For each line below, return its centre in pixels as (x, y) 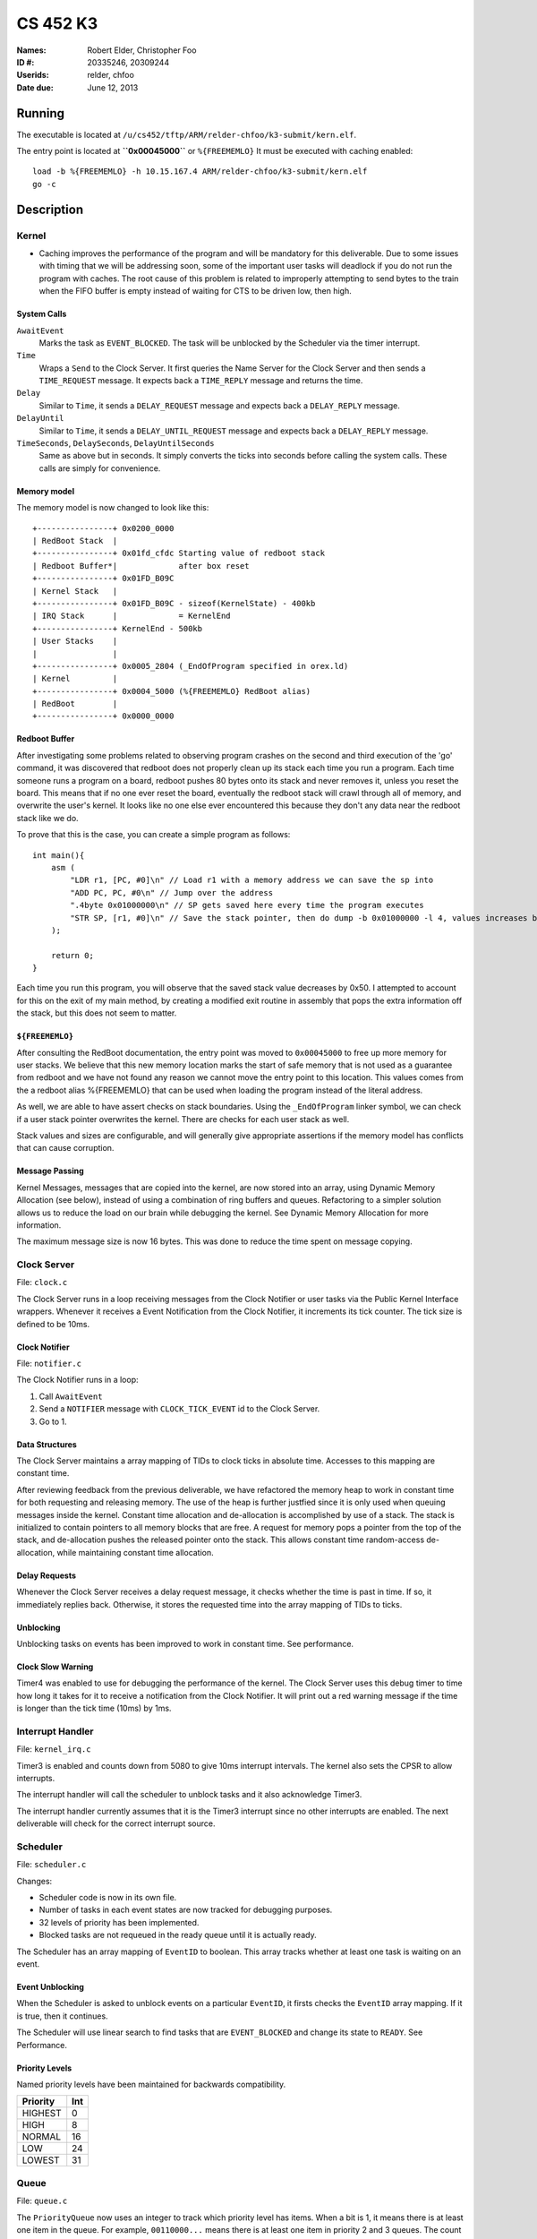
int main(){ (59, 855)
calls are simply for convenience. (100, 468)
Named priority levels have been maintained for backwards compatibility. (151, 2084)
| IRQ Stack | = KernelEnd (132, 616)
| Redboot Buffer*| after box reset (141, 566)
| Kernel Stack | (75, 591)
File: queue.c (42, 2201)
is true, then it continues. (62, 2016)
